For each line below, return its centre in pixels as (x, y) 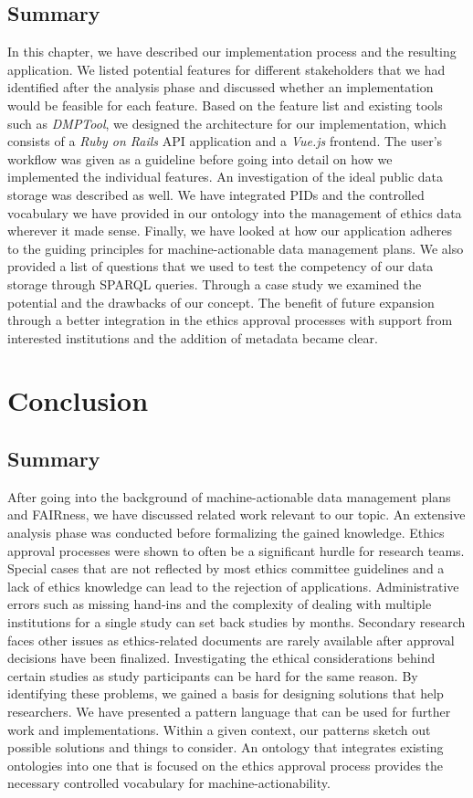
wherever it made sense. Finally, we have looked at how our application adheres (230, 231)
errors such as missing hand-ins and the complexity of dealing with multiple (220, 604)
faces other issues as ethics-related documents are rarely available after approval (231, 640)
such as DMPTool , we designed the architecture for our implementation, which (227, 123)
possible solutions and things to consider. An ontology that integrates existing (226, 747)
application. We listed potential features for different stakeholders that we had (226, 69)
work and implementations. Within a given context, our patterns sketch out (219, 729)
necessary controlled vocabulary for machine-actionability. (169, 783)
